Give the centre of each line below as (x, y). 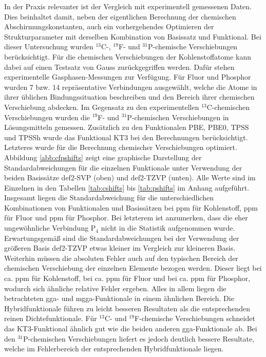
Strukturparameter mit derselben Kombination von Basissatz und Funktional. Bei (133, 36)
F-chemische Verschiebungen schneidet (195, 318)
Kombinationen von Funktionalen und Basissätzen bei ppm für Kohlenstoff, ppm (131, 207)
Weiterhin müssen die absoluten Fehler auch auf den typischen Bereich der (121, 258)
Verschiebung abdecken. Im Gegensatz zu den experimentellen (102, 107)
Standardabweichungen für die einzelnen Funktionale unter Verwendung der (123, 167)
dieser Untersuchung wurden (49, 46)
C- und (116, 318)
